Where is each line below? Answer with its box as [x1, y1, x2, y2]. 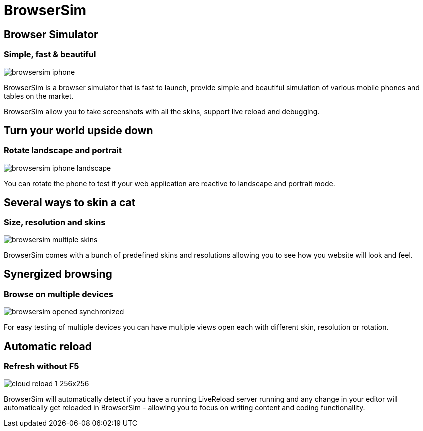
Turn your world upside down [4, 124, 153, 137]
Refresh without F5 [4, 361, 79, 372]
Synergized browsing [4, 268, 112, 281]
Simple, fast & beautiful [4, 49, 96, 60]
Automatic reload [4, 340, 92, 353]
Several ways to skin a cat [4, 196, 136, 209]
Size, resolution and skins [4, 217, 106, 227]
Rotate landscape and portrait [4, 145, 122, 156]
